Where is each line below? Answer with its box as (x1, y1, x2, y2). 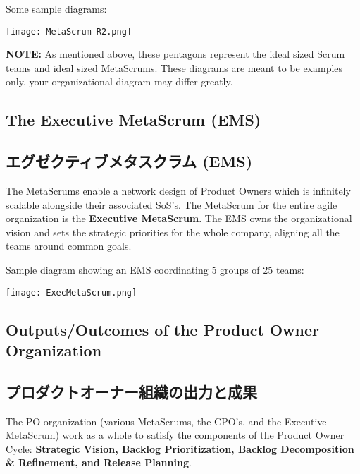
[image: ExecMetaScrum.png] (6, 287, 137, 298)
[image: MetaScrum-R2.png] (6, 26, 132, 37)
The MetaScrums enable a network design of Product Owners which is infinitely (6, 183, 351, 198)
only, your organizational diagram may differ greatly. (6, 74, 233, 89)
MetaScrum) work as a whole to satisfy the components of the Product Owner (6, 427, 345, 442)
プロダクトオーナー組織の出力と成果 (6, 380, 257, 402)
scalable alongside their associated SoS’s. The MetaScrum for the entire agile (6, 197, 337, 212)
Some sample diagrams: (6, 1, 107, 16)
